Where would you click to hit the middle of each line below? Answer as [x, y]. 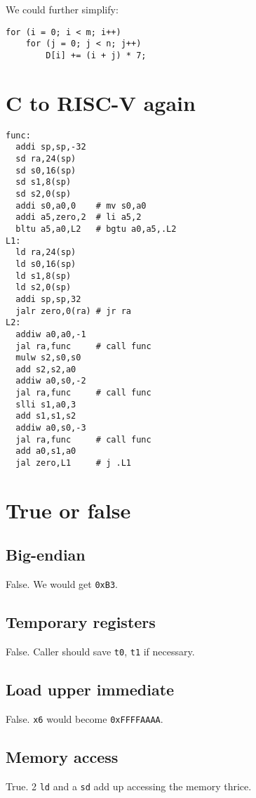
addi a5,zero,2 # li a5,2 [79, 217]
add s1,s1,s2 [46, 416]
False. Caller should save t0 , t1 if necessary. [100, 652]
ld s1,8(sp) [43, 276]
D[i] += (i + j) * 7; [96, 55]
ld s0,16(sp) [46, 264]
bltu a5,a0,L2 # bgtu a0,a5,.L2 [96, 229]
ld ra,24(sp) [46, 253]
